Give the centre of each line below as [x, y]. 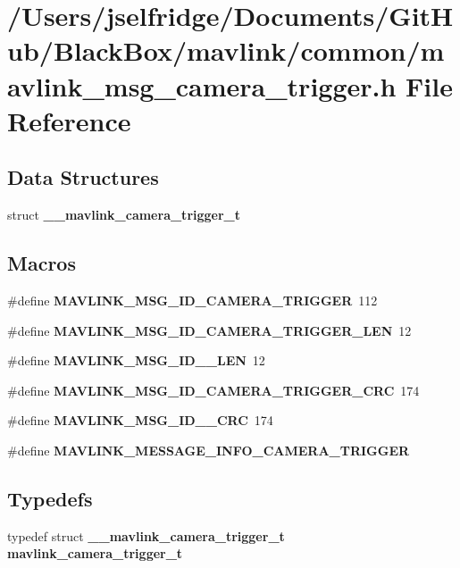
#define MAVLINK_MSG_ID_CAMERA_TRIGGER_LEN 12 [209, 330]
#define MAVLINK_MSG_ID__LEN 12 [136, 360]
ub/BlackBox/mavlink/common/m [226, 50]
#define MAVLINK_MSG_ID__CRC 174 [140, 420]
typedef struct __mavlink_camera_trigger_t [146, 535]
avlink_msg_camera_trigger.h [202, 85]
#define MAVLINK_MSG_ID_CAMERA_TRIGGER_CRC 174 [213, 390]
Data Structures [83, 177]
